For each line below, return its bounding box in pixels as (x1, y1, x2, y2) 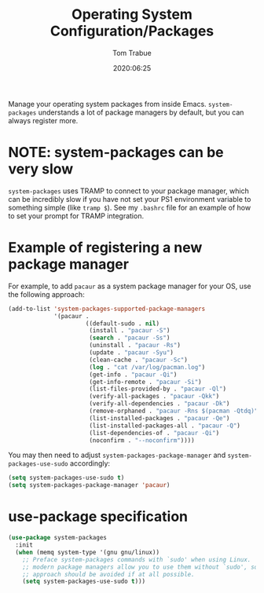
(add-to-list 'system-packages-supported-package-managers (8, 305, 206, 313)
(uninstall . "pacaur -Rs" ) (89, 342, 181, 350)
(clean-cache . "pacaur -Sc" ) (89, 356, 189, 364)
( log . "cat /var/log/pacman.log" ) (89, 363, 206, 371)
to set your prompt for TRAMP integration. (8, 210, 144, 221)
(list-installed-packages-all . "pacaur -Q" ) (89, 422, 241, 430)
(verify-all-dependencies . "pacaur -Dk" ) (89, 400, 230, 408)
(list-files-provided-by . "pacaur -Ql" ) (89, 385, 226, 394)
